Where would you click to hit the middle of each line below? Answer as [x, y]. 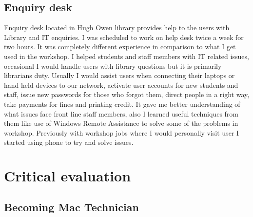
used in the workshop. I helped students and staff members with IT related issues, [126, 56]
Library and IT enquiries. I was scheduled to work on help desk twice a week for [124, 37]
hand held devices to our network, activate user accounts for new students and [121, 85]
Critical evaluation [68, 176]
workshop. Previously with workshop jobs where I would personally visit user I [122, 132]
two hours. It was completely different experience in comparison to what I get [120, 47]
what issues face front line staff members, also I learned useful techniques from [121, 113]
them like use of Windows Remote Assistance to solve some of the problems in [121, 123]
